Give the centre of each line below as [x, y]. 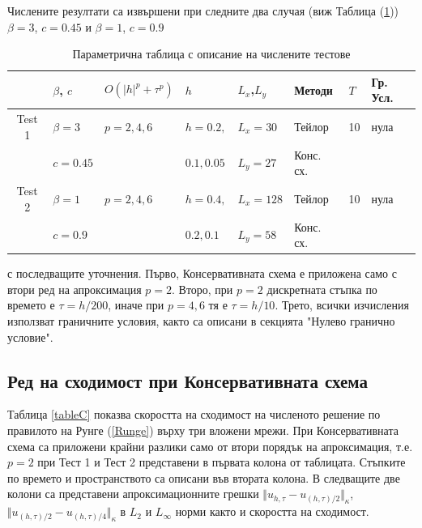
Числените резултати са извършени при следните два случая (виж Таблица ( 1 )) [203, 11]
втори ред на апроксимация [75, 289]
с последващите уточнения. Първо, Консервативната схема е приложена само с [202, 273]
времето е [31, 305]
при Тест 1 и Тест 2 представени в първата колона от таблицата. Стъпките [222, 462]
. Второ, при [202, 289]
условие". [30, 336]
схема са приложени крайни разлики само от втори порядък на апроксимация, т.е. [210, 446]
